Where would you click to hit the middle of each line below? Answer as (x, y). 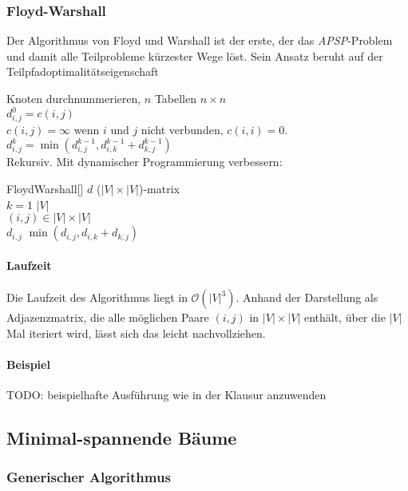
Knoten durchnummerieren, (74, 98)
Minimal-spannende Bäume (122, 437)
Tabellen (176, 98)
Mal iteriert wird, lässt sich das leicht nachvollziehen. (136, 333)
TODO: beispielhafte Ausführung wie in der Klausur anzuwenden (166, 394)
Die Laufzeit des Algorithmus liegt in (97, 297)
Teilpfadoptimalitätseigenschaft (83, 71)
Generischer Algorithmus (89, 477)
